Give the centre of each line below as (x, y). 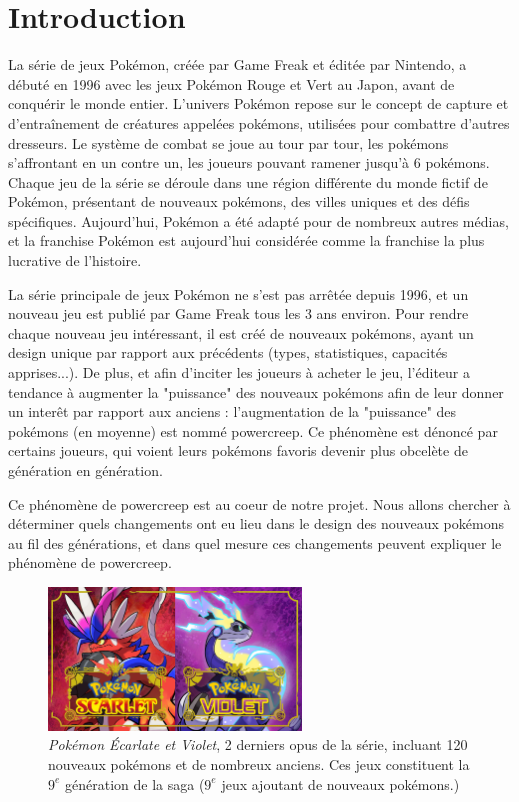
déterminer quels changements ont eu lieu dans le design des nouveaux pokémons (256, 523)
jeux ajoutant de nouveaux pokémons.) (340, 783)
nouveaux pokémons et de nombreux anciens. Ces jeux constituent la (259, 763)
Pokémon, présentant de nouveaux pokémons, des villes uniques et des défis (239, 201)
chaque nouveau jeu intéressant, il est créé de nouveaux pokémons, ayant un (241, 332)
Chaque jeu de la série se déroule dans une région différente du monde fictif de (248, 181)
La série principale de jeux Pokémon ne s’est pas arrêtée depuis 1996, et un (238, 293)
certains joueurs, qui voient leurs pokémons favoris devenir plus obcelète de (238, 450)
